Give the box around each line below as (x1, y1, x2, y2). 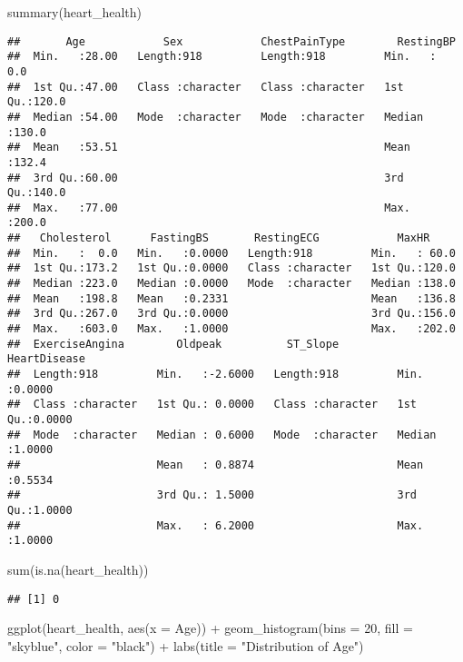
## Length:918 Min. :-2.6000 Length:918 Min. (7, 368, 424, 381)
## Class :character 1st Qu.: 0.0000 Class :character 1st (7, 398, 418, 411)
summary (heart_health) (7, 3, 142, 21)
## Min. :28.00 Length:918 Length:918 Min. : (7, 50, 437, 64)
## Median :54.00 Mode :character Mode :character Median (7, 110, 424, 124)
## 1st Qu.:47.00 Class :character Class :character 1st (7, 80, 404, 94)
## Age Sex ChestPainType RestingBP (7, 35, 456, 48)
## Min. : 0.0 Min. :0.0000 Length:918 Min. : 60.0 (7, 246, 456, 260)
